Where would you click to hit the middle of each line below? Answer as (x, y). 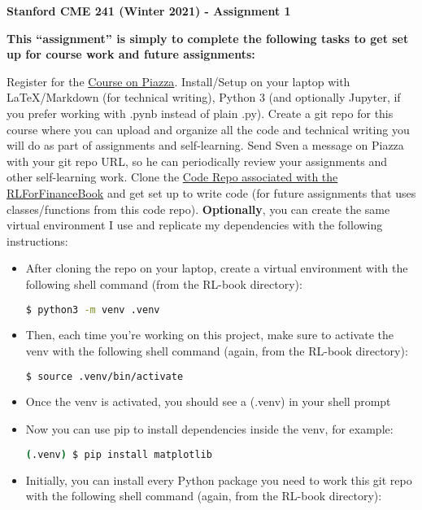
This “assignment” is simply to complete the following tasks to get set (208, 38)
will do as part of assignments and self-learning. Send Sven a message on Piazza (205, 145)
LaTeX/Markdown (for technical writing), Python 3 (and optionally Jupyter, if (204, 97)
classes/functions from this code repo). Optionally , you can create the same (198, 209)
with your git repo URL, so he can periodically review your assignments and (197, 161)
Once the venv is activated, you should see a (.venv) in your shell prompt (208, 401)
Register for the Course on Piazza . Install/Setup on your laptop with (178, 81)
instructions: (37, 240)
